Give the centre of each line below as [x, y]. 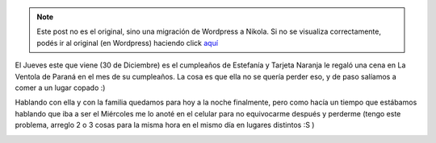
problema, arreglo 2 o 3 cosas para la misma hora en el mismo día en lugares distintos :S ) [165, 125]
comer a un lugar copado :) [60, 88]
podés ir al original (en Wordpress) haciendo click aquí [127, 43]
